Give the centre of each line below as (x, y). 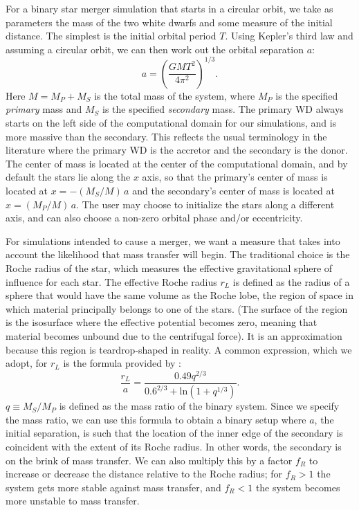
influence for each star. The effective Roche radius (111, 281)
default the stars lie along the (68, 177)
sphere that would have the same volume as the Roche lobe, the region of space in (179, 295)
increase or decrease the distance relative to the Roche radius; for (144, 474)
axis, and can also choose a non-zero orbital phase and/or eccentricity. (154, 218)
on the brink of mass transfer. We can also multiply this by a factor (149, 460)
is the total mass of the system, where (175, 95)
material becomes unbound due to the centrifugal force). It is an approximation (174, 335)
